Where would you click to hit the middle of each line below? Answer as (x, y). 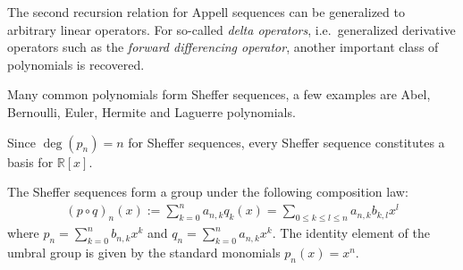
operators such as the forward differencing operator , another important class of (223, 47)
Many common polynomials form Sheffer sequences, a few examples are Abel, (219, 94)
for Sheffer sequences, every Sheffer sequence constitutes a (286, 142)
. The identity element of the (351, 233)
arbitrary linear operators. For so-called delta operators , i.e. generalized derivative (231, 29)
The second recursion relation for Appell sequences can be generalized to (206, 12)
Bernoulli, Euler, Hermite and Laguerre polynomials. (152, 111)
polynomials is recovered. (76, 64)
